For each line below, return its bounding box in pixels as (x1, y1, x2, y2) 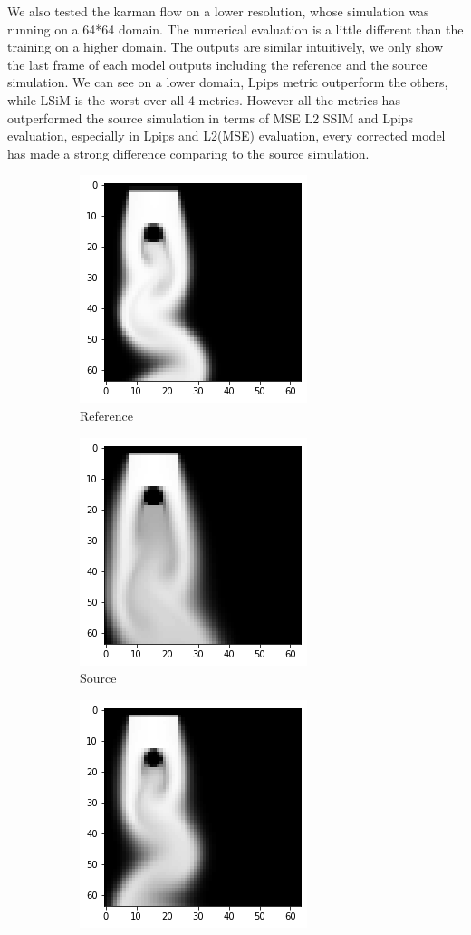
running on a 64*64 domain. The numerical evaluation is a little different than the (7, 19, 464, 38)
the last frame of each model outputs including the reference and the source (7, 54, 428, 73)
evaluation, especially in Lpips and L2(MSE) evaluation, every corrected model (7, 126, 446, 145)
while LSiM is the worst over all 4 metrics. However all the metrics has (7, 90, 400, 109)
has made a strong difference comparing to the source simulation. (7, 143, 370, 162)
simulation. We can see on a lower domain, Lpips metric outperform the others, (7, 73, 448, 92)
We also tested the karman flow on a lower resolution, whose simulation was (7, 2, 429, 20)
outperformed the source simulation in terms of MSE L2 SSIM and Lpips (7, 108, 413, 127)
